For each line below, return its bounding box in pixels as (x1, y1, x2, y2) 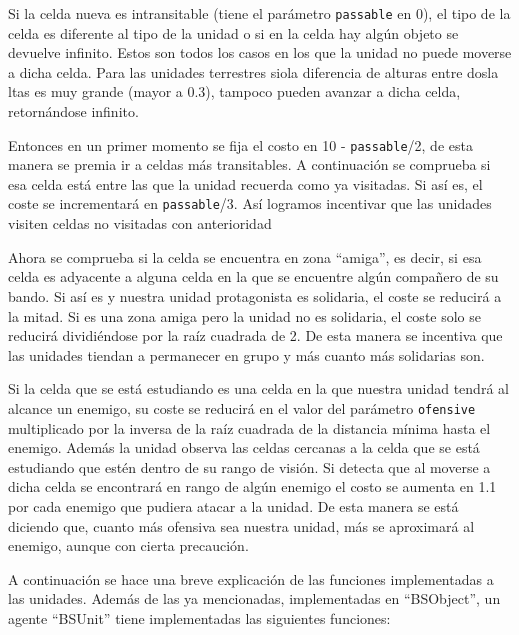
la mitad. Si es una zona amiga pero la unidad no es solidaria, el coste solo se (8, 305, 482, 326)
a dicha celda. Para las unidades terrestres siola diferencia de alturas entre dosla (8, 61, 499, 82)
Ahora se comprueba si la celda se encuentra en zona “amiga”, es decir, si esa (8, 246, 482, 267)
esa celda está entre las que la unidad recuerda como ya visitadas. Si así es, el (8, 173, 483, 194)
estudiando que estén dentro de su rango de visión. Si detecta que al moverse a (8, 456, 491, 477)
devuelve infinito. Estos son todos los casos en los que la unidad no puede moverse (8, 42, 512, 63)
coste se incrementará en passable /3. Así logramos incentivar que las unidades (8, 193, 492, 214)
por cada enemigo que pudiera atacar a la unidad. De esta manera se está (8, 495, 459, 516)
